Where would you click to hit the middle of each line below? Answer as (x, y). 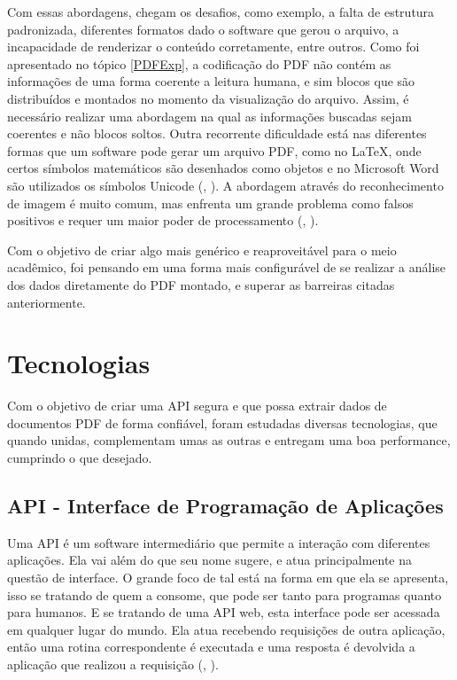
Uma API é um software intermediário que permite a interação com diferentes (219, 542)
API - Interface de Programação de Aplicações (225, 505)
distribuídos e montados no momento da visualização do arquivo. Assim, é (208, 98)
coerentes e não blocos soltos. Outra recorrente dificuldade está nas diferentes (217, 133)
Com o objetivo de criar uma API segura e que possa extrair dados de (197, 406)
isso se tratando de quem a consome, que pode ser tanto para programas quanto (225, 594)
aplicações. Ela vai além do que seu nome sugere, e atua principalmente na (210, 560)
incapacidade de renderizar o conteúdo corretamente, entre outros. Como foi (213, 47)
